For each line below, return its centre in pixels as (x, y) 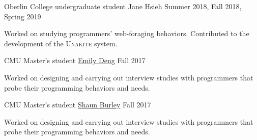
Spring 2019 (23, 16)
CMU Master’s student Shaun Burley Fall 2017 (78, 105)
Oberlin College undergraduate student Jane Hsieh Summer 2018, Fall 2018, (123, 6)
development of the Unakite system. (61, 43)
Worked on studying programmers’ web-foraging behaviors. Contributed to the (127, 33)
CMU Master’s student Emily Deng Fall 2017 (75, 60)
